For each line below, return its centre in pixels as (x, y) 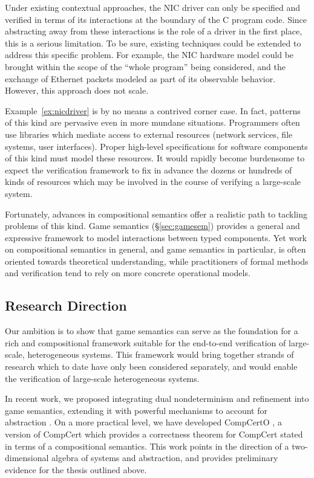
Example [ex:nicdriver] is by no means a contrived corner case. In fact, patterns (153, 110)
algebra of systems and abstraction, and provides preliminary (165, 458)
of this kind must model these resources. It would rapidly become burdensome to (155, 158)
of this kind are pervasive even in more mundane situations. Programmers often (152, 122)
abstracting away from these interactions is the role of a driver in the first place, (154, 31)
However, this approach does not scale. (77, 90)
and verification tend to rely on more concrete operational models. (128, 273)
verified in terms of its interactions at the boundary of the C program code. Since (156, 19)
